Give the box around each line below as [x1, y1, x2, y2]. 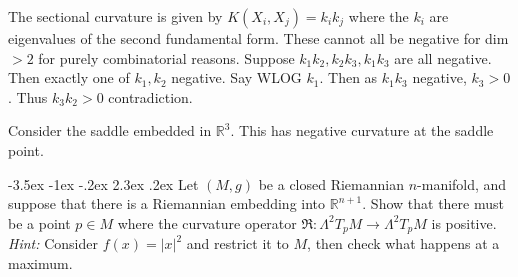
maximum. [8, 252, 73, 273]
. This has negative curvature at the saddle [230, 120, 494, 141]
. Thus [8, 86, 48, 107]
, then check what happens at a [307, 233, 500, 254]
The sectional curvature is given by [8, 6, 223, 26]
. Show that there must [362, 193, 504, 214]
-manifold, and [417, 173, 507, 194]
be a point [8, 212, 71, 233]
